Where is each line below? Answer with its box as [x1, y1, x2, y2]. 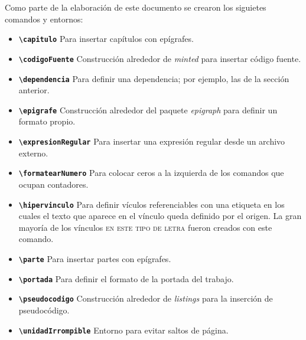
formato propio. [18, 115, 76, 127]
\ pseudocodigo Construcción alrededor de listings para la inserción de [18, 292, 273, 305]
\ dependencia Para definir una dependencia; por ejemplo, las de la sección [18, 72, 289, 84]
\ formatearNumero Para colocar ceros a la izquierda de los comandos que [18, 166, 284, 179]
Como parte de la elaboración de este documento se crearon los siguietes [5, 1, 266, 13]
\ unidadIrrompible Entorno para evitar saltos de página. [18, 323, 229, 336]
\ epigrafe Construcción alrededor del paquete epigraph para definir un [18, 103, 278, 116]
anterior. [18, 84, 50, 96]
